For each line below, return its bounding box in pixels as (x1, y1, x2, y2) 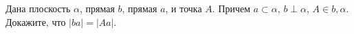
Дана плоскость (5, 1, 71, 15)
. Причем (212, 1, 251, 15)
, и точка (165, 1, 202, 15)
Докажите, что (5, 14, 66, 29)
